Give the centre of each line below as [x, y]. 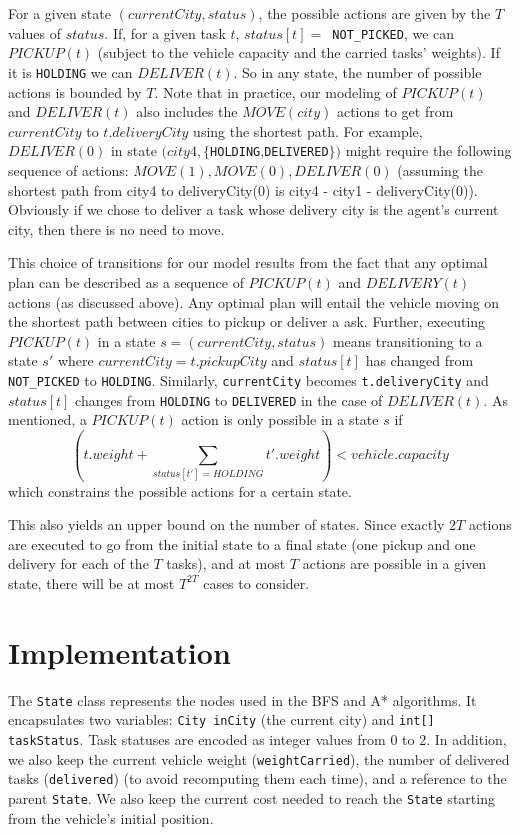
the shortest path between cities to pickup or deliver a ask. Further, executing [247, 321]
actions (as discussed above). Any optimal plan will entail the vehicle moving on [254, 301]
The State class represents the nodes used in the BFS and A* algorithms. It [242, 699]
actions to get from [395, 111]
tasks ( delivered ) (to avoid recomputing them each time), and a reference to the [257, 778]
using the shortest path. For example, [308, 130]
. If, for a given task [165, 32]
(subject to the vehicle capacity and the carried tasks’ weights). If [298, 52]
